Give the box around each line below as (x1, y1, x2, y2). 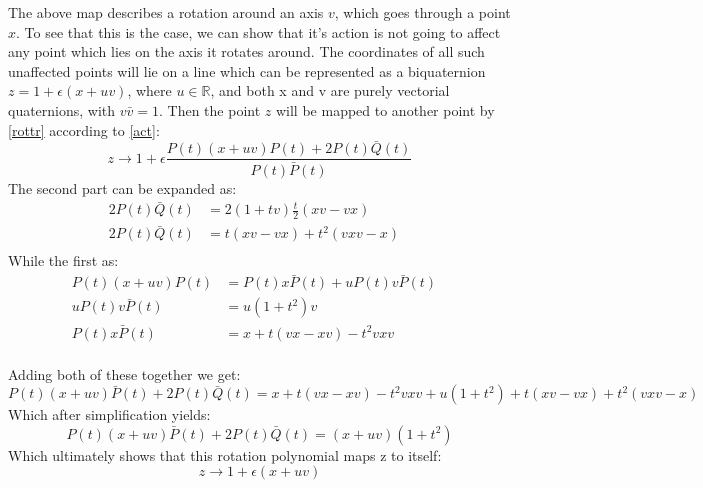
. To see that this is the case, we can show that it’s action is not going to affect (16, 21, 501, 42)
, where (127, 80, 172, 101)
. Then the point (159, 99, 261, 120)
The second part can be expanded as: (8, 177, 237, 198)
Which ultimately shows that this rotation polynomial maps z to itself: (8, 444, 442, 465)
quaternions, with (8, 99, 116, 120)
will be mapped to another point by (275, 99, 495, 120)
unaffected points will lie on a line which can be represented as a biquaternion (8, 60, 486, 81)
